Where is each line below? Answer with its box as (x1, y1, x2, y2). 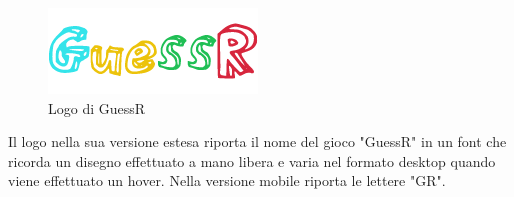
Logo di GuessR (48, 97, 146, 118)
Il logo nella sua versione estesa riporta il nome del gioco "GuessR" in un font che (8, 131, 507, 152)
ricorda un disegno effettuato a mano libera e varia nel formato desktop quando (8, 150, 496, 171)
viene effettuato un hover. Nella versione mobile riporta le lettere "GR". (8, 170, 446, 191)
